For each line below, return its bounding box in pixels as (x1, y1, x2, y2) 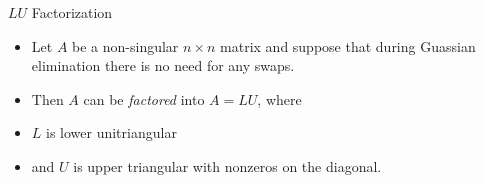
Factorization (31, 2, 113, 22)
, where (257, 88, 302, 109)
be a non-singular (72, 35, 179, 56)
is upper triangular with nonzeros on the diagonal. (73, 155, 382, 176)
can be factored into (83, 88, 205, 109)
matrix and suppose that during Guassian (220, 35, 476, 56)
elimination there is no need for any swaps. (31, 55, 295, 76)
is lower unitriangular (46, 122, 177, 143)
